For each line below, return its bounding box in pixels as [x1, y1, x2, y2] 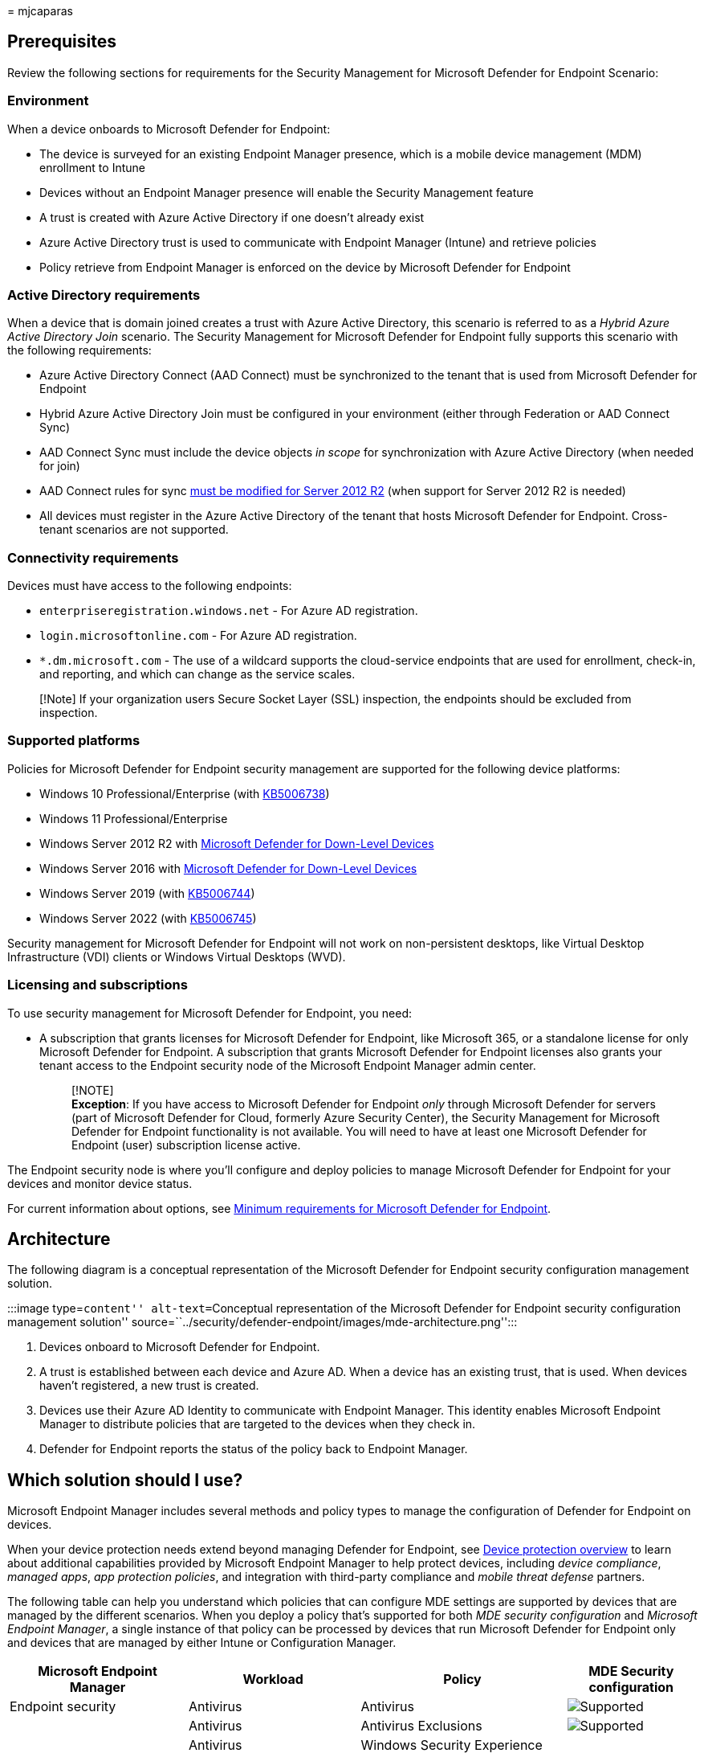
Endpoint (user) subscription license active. [71, 1137, 301, 1152]
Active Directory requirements [7, 286, 201, 303]
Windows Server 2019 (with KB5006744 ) [39, 886, 255, 900]
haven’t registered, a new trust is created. [39, 1378, 259, 1393]
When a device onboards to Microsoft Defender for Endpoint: [7, 121, 331, 136]
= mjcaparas [7, 4, 73, 18]
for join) [39, 459, 80, 473]
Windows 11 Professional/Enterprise [39, 811, 228, 825]
